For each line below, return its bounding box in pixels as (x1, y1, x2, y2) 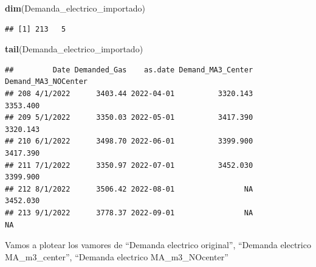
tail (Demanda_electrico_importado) (5, 43, 143, 55)
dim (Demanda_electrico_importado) (5, 2, 145, 14)
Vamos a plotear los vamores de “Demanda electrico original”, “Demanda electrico (5, 238, 311, 251)
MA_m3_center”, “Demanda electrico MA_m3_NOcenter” (5, 250, 228, 263)
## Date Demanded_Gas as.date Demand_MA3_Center (5, 65, 253, 74)
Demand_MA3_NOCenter (5, 77, 88, 86)
